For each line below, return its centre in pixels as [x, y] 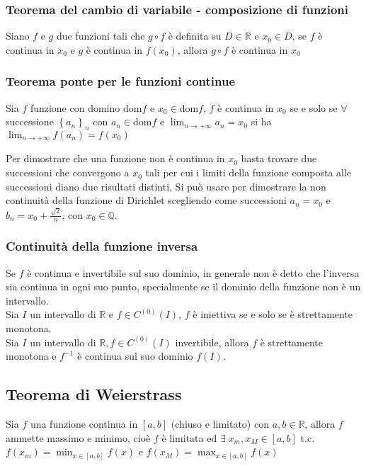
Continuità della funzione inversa [102, 246]
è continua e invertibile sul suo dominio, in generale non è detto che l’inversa [193, 272]
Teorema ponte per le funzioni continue [121, 81]
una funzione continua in [84, 423]
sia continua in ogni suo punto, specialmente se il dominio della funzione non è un [183, 286]
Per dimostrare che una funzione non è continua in [115, 158]
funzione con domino [75, 107]
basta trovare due [279, 158]
